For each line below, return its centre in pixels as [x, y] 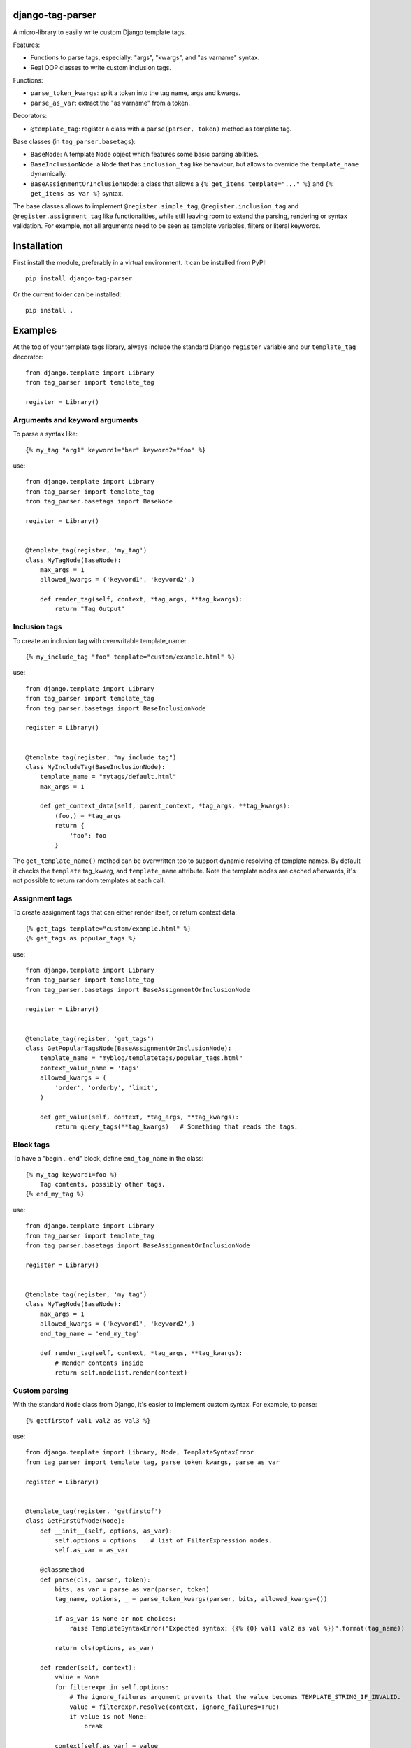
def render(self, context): [88, 1668]
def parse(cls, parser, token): [95, 1579]
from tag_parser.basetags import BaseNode [99, 501]
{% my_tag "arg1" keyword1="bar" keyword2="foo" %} [116, 450]
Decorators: [30, 116]
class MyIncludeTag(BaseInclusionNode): [95, 767]
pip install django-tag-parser [79, 279]
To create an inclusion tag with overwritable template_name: [100, 640]
